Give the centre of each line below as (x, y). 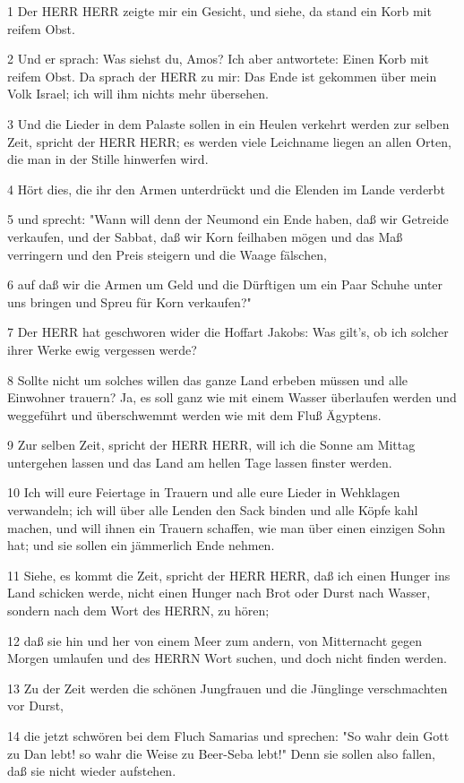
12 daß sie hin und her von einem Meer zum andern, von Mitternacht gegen (215, 640)
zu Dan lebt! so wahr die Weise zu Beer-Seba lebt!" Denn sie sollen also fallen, (221, 753)
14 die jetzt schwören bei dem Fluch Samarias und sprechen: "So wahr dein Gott (228, 736)
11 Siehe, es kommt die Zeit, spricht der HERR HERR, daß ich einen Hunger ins (229, 575)
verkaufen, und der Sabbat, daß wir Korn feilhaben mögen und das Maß (205, 236)
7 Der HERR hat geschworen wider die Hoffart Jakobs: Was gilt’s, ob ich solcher (228, 332)
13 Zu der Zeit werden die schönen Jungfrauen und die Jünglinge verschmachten (228, 688)
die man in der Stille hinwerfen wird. (108, 159)
